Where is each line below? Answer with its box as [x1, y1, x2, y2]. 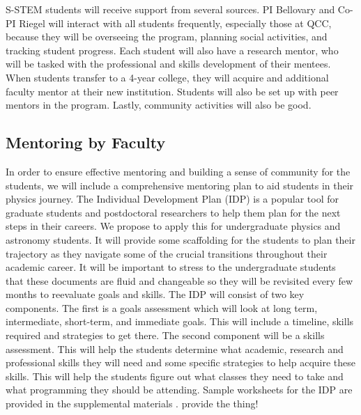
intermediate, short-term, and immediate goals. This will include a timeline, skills [6, 314, 354, 329]
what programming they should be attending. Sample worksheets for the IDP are [6, 382, 353, 397]
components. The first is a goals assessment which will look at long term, [6, 300, 318, 315]
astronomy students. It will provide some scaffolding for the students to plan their [6, 232, 355, 246]
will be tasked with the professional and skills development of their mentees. [6, 56, 331, 71]
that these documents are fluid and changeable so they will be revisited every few [6, 273, 353, 288]
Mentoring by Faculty [6, 132, 166, 153]
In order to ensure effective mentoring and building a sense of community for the [6, 164, 351, 178]
